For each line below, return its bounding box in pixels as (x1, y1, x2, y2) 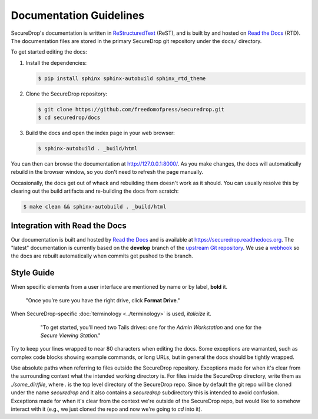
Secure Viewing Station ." (40, 332, 101, 339)
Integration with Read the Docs (11, 220, 127, 230)
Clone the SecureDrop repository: (25, 90, 108, 97)
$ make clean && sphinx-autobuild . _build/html (23, 203, 167, 210)
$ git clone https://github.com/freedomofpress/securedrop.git (38, 106, 225, 113)
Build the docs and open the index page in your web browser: (25, 130, 175, 137)
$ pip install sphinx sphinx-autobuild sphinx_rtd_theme (38, 75, 206, 82)
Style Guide (11, 268, 55, 278)
